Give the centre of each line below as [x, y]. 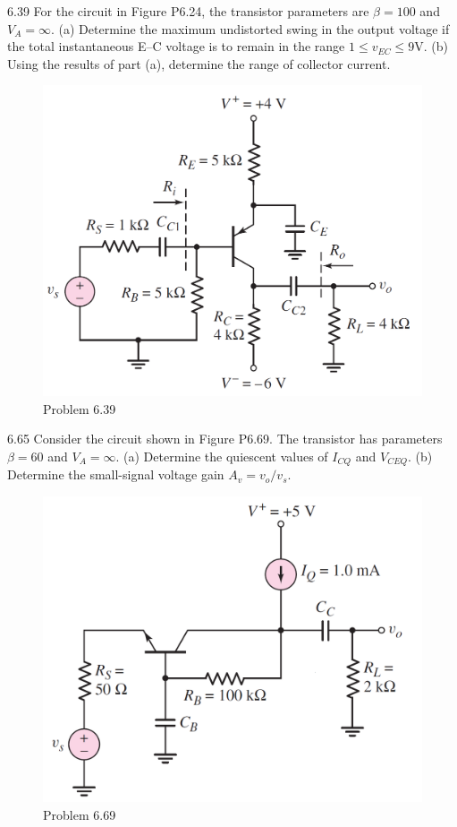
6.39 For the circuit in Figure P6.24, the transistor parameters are [188, 11]
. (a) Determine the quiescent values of [222, 456]
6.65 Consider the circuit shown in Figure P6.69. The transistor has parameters [225, 439]
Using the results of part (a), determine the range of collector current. [199, 63]
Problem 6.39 [80, 408]
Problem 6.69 [80, 814]
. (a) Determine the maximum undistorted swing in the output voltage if [250, 28]
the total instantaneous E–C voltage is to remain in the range [176, 46]
